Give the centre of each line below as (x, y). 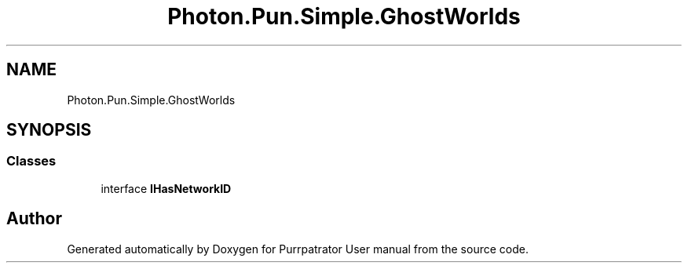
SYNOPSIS (49, 130)
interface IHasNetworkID (166, 188)
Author (34, 219)
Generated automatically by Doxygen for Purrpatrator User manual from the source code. (298, 249)
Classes (31, 161)
